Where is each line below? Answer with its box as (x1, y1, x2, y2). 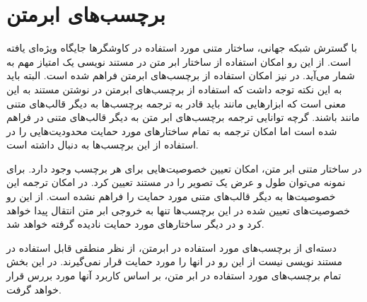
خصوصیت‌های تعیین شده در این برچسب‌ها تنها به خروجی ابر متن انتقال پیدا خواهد (6, 202, 350, 217)
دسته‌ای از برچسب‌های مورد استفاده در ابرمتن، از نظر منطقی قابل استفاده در (6, 240, 337, 255)
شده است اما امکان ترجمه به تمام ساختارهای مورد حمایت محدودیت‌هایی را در (6, 123, 337, 138)
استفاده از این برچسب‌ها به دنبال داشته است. (6, 137, 199, 152)
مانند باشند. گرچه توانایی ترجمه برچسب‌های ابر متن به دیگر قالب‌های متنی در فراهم (6, 110, 360, 124)
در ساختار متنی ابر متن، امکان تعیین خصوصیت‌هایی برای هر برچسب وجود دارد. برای (6, 161, 362, 175)
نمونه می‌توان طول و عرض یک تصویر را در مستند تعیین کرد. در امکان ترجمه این (6, 175, 346, 190)
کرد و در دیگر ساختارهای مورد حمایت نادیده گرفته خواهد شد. (6, 216, 264, 231)
